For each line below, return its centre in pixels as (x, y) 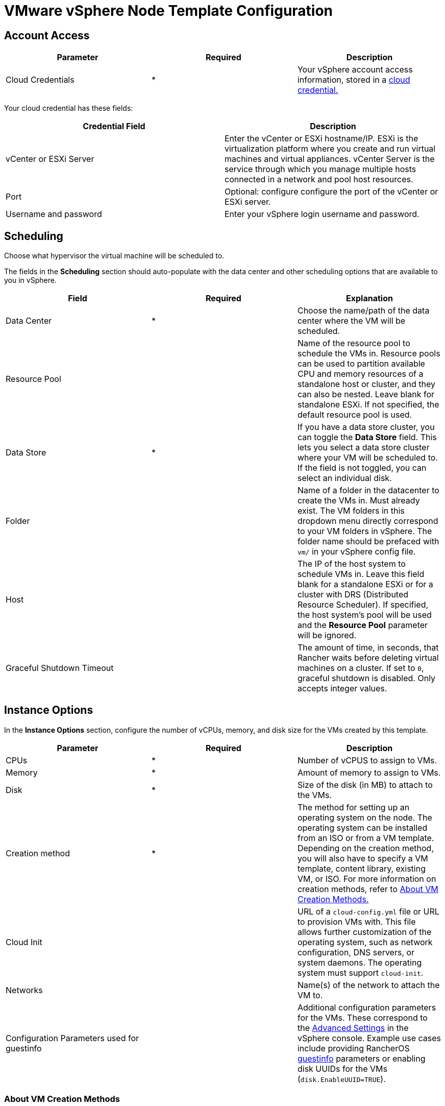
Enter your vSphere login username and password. (322, 214)
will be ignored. (327, 635)
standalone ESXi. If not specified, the (368, 405)
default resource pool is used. (355, 415)
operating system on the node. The (365, 817)
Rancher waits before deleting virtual (368, 658)
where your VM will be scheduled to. (367, 458)
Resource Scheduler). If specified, (363, 605)
